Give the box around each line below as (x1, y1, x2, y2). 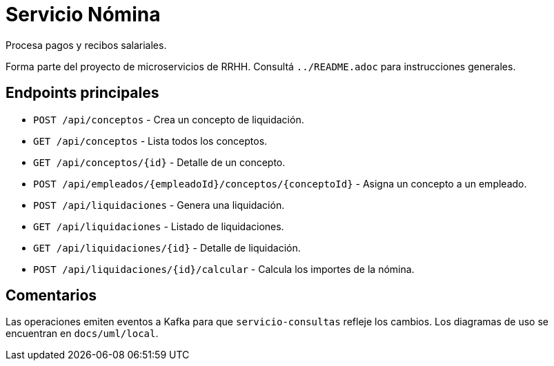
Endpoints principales (6, 84, 159, 102)
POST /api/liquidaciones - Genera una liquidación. (33, 199, 285, 211)
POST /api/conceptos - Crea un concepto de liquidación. (33, 113, 304, 125)
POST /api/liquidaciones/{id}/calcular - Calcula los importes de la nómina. (33, 263, 415, 275)
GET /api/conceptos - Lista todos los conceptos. (33, 134, 268, 147)
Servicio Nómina (6, 3, 161, 26)
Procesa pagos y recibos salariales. (6, 39, 167, 51)
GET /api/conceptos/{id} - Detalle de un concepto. (33, 156, 286, 168)
